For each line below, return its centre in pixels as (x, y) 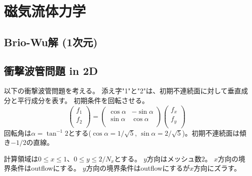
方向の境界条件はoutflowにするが (138, 168)
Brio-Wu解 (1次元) (51, 42)
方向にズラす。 (217, 168)
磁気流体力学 (45, 11)
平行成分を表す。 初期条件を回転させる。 (83, 100)
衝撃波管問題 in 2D (51, 70)
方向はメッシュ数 (174, 158)
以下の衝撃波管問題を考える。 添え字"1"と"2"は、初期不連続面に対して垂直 (123, 91)
